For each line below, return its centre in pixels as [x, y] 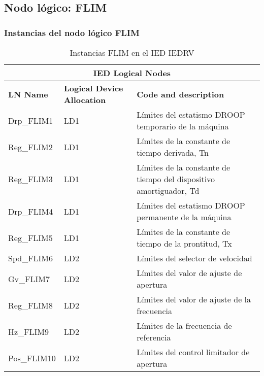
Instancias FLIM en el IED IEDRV [132, 53]
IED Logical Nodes [132, 73]
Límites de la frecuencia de [184, 326]
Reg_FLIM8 [30, 305]
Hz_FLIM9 [29, 331]
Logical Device [93, 88]
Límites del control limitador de [193, 352]
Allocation [85, 100]
